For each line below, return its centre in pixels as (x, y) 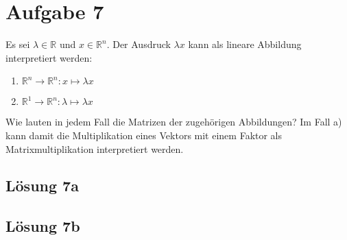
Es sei (18, 44)
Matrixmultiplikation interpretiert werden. (95, 148)
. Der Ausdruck (139, 44)
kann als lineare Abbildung (245, 44)
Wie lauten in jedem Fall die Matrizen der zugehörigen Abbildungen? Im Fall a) (174, 122)
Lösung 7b (43, 226)
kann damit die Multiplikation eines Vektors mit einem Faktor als (144, 135)
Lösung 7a (42, 185)
